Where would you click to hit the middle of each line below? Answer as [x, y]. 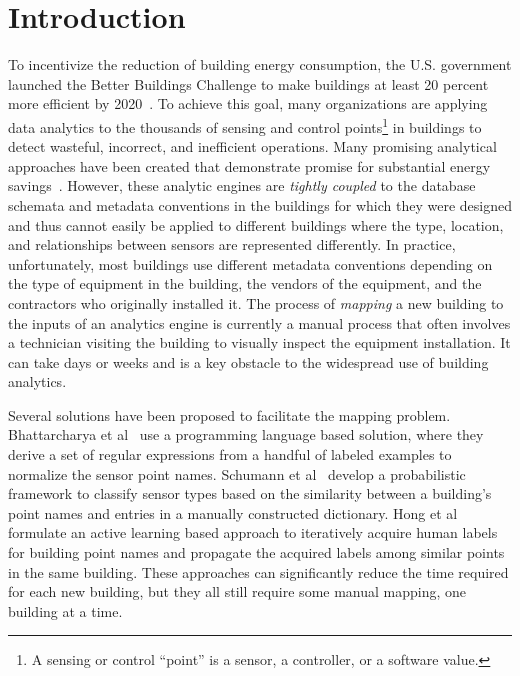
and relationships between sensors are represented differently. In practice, [232, 244]
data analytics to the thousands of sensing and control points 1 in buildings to [245, 125]
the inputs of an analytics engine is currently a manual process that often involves [259, 322]
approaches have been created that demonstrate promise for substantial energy [249, 165]
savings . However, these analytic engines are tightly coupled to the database [242, 185]
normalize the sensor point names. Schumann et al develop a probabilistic [237, 473]
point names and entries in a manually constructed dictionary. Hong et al [233, 512]
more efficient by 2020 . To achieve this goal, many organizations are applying [248, 103]
